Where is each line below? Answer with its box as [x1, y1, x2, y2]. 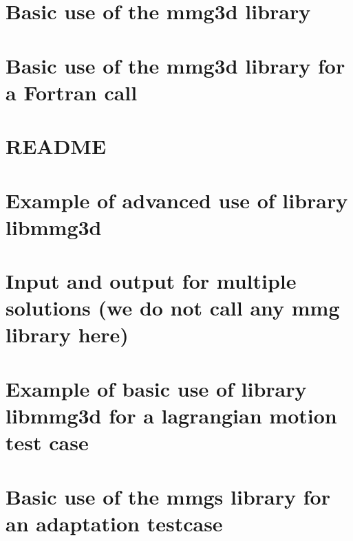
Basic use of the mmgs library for [6, 482, 330, 510]
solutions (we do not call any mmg [6, 294, 340, 322]
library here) [6, 320, 129, 349]
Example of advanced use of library [6, 186, 348, 214]
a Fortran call [6, 78, 138, 106]
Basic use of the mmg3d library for [6, 51, 345, 79]
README [6, 132, 107, 160]
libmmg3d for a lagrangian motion [6, 401, 337, 429]
